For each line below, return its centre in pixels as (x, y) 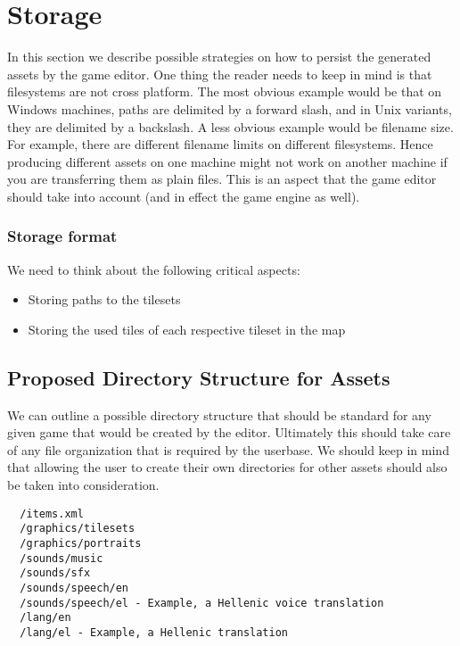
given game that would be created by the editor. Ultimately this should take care (229, 432)
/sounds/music (62, 558)
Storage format (62, 236)
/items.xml (52, 513)
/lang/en (45, 618)
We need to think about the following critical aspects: (154, 269)
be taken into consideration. (83, 485)
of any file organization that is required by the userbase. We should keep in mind (228, 449)
